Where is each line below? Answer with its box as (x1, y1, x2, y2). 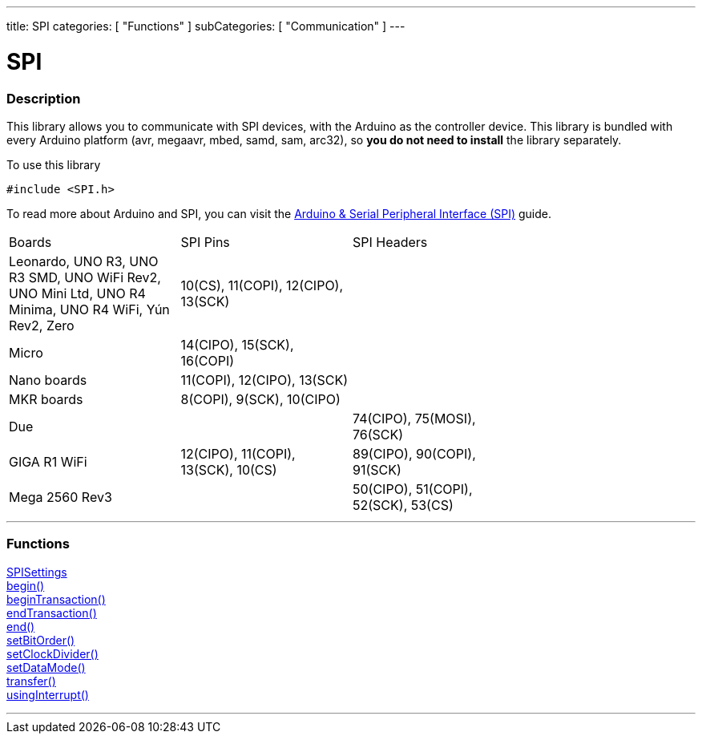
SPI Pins (180, 233, 230, 250)
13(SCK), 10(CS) (180, 461, 277, 478)
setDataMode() (6, 660, 86, 674)
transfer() (6, 673, 56, 688)
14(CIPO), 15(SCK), (180, 336, 294, 353)
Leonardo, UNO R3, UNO (9, 253, 159, 269)
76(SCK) (353, 426, 404, 443)
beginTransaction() (6, 592, 106, 606)
